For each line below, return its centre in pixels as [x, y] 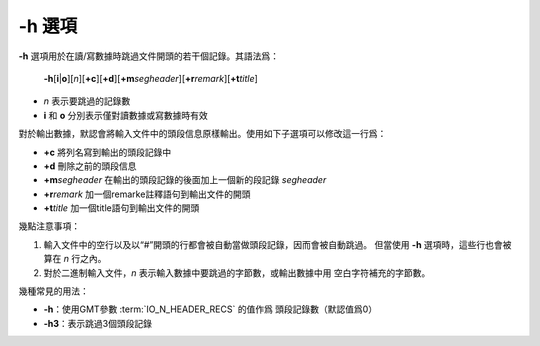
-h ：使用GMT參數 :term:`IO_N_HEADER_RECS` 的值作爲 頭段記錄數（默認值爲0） [210, 309]
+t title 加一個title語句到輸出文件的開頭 [121, 208]
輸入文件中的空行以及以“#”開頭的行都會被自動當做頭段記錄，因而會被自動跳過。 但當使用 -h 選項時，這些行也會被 [277, 244]
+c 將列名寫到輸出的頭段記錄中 [107, 152]
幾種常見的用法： [53, 291]
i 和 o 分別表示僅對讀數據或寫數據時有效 [126, 115]
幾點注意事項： [49, 226]
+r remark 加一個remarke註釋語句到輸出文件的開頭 [147, 194]
